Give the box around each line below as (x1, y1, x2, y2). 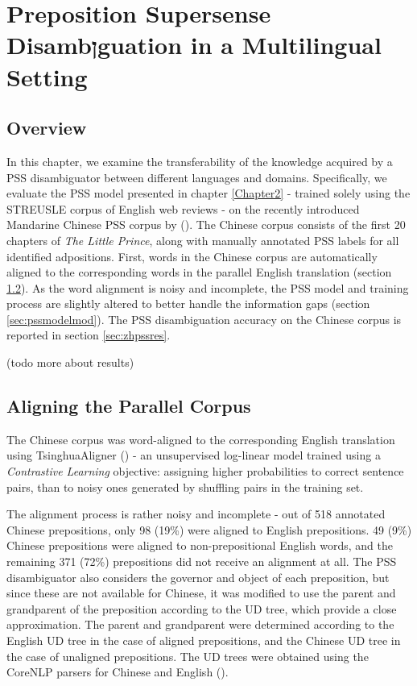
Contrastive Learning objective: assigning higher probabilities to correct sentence (6, 463, 404, 480)
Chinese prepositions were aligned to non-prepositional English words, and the (6, 537, 393, 554)
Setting (6, 60, 88, 93)
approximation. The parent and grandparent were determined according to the (6, 616, 394, 633)
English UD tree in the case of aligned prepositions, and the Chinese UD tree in (6, 632, 401, 648)
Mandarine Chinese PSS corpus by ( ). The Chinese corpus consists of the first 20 (6, 216, 406, 233)
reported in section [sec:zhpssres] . (6, 326, 171, 343)
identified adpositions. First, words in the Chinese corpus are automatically (6, 247, 378, 264)
